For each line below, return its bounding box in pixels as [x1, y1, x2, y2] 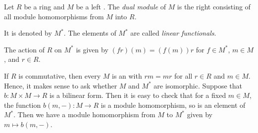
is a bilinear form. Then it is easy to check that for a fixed [50, 90, 226, 100]
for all [174, 70, 193, 81]
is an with [111, 70, 142, 81]
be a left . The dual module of [76, 1, 166, 11]
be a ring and [24, 1, 65, 11]
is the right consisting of [177, 1, 251, 11]
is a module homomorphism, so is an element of [101, 99, 246, 110]
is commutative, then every [18, 70, 101, 81]
